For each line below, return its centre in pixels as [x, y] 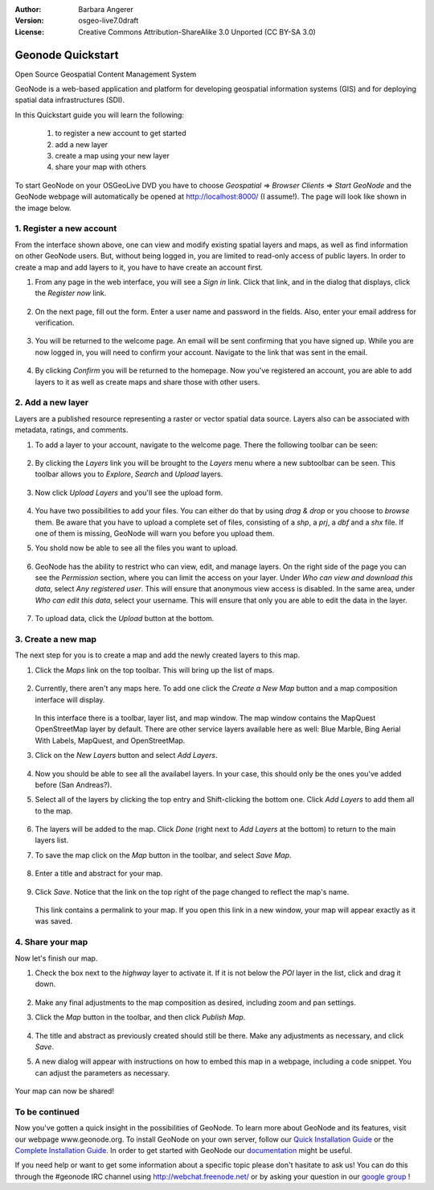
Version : [29, 21]
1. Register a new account [66, 229]
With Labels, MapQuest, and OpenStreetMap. [110, 740]
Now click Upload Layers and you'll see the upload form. [129, 492]
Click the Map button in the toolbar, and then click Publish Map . [140, 1017]
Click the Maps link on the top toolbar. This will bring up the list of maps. [155, 670]
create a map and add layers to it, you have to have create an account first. [139, 267]
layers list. [52, 840]
